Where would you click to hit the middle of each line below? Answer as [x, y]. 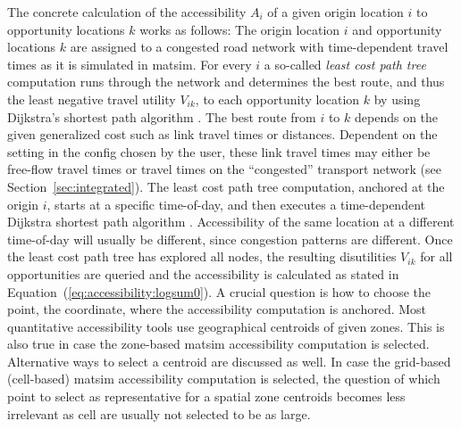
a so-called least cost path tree [345, 64]
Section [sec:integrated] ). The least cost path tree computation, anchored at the [226, 186]
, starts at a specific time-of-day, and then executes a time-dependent [236, 204]
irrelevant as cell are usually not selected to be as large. [159, 413]
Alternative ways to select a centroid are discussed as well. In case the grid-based [229, 361]
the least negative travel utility [92, 99]
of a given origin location [335, 12]
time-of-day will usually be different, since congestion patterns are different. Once [230, 239]
